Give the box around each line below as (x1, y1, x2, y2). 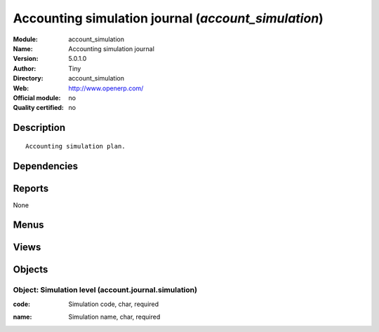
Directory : (13, 74, 44, 83)
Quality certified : (13, 104, 65, 112)
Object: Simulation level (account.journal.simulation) (13, 285, 198, 295)
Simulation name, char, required (68, 312, 161, 321)
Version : (13, 55, 39, 63)
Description (13, 122, 66, 134)
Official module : (13, 93, 61, 102)
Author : (13, 64, 36, 73)
